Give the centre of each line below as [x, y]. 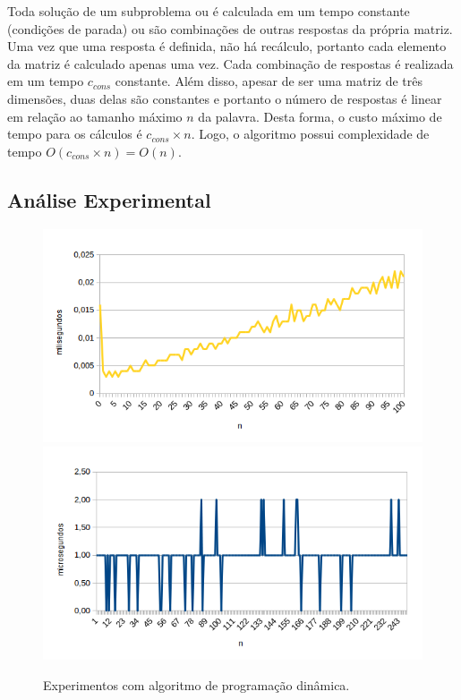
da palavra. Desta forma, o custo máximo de [320, 116]
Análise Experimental [109, 199]
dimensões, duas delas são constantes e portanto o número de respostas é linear [225, 98]
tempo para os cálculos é [75, 134]
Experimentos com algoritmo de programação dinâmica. [196, 684]
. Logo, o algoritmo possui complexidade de [310, 134]
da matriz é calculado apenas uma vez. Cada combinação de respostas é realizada [230, 63]
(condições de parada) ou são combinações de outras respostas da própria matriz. [230, 28]
